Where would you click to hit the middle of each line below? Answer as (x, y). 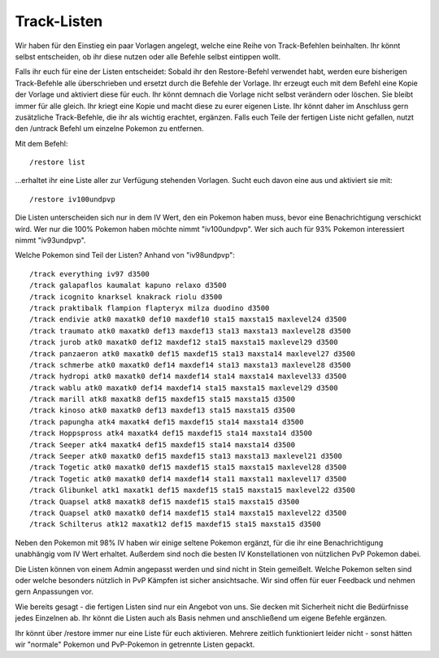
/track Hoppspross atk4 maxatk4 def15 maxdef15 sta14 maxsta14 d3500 (171, 434)
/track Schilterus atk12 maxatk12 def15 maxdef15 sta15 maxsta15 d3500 (175, 524)
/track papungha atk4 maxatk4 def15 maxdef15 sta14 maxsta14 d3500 (167, 422)
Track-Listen (59, 21)
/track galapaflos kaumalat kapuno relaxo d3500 (128, 285)
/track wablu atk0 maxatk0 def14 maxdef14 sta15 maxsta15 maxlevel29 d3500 (184, 388)
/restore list (57, 162)
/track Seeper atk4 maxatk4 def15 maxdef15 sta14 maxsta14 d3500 (163, 444)
